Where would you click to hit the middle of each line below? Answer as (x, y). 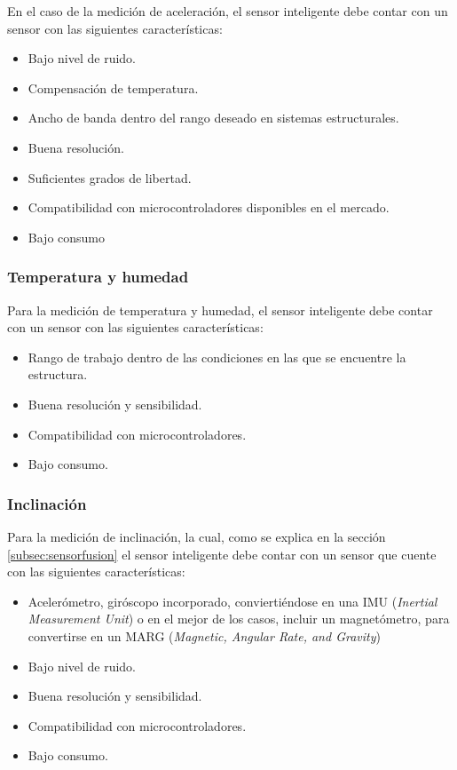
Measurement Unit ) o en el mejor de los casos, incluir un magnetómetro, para (239, 619)
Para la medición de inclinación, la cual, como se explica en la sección (197, 536)
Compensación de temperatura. (113, 87)
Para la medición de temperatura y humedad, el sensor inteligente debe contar (220, 310)
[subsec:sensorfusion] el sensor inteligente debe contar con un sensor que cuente (222, 554)
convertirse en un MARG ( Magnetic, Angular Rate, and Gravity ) (204, 635)
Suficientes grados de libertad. (110, 177)
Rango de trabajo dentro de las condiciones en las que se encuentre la (217, 357)
